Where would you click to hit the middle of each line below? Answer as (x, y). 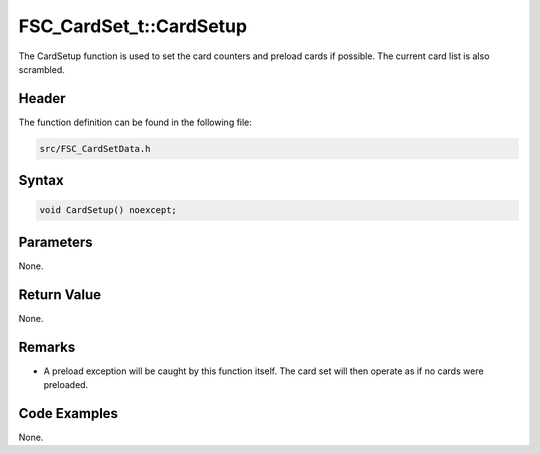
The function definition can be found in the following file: (135, 122)
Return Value (60, 294)
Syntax (41, 180)
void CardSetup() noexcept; (108, 210)
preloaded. (66, 385)
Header (42, 98)
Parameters (55, 241)
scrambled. (41, 69)
